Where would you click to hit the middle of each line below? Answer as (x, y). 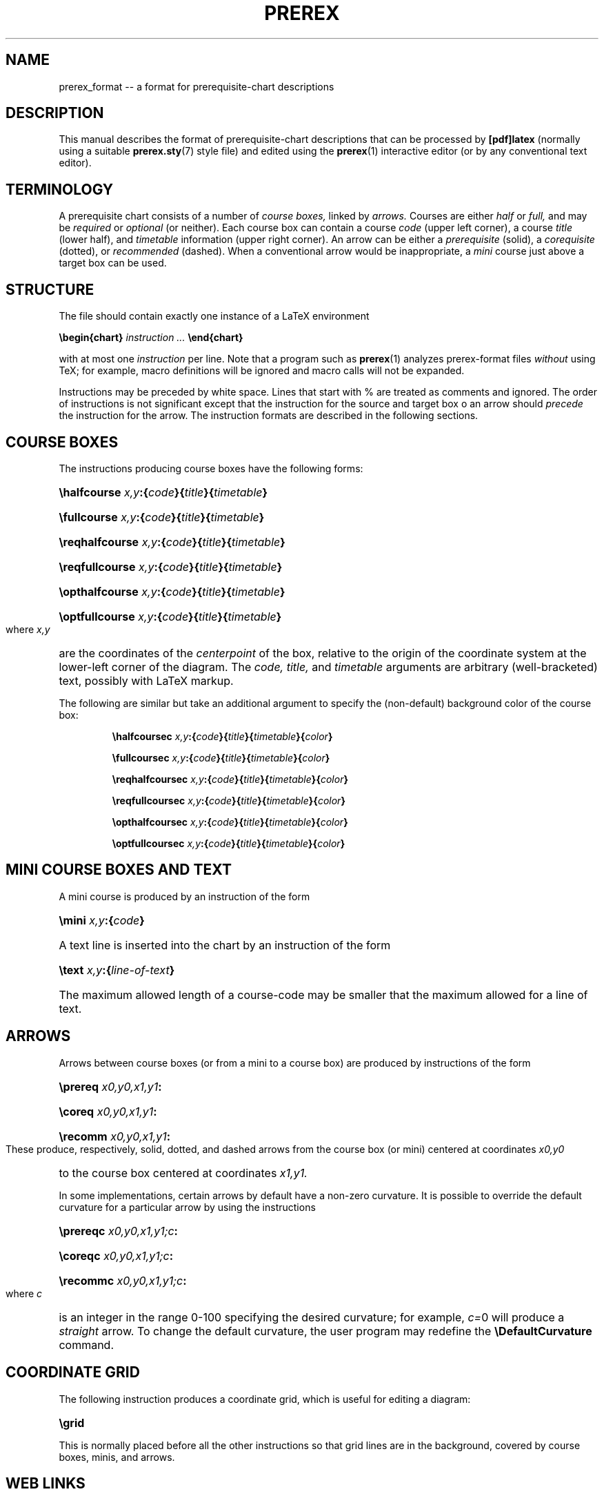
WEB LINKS (46, 1483)
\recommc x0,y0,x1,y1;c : (123, 1280)
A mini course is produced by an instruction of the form (184, 896)
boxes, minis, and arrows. (117, 1457)
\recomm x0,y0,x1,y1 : (115, 1136)
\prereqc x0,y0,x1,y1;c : (118, 1231)
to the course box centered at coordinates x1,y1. (183, 1173)
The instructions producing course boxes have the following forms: (211, 468)
